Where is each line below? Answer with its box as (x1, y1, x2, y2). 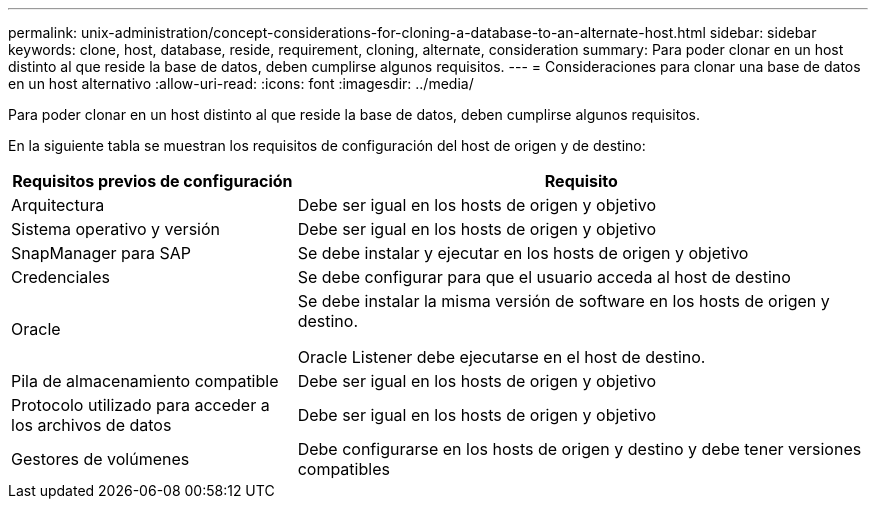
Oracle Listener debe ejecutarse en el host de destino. (297, 347, 706, 367)
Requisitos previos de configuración (12, 171, 293, 191)
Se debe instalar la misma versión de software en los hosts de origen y (297, 291, 830, 311)
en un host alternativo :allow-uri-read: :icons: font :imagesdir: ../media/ (8, 75, 474, 92)
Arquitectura (11, 195, 105, 215)
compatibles (297, 459, 390, 479)
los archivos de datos (11, 415, 172, 435)
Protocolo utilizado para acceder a (11, 395, 270, 415)
